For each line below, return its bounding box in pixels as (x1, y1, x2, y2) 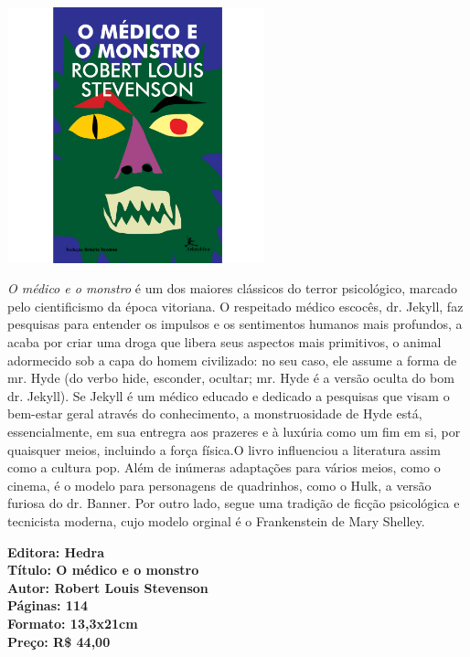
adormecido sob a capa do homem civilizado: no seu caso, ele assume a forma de (7, 350, 457, 369)
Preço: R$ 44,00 (7, 631, 111, 651)
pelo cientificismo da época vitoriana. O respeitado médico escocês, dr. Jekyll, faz (7, 296, 464, 315)
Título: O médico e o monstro (7, 560, 199, 579)
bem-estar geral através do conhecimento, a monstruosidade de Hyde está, (7, 404, 422, 423)
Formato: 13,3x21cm (7, 613, 138, 632)
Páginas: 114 (7, 596, 89, 615)
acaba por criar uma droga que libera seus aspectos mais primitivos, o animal (7, 333, 442, 352)
